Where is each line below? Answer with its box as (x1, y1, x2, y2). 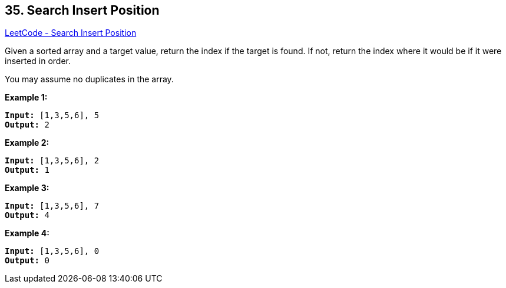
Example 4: (5, 228, 49, 239)
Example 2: (5, 138, 49, 148)
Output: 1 (5, 165, 49, 175)
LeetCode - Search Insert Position (5, 28, 137, 38)
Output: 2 (5, 120, 49, 130)
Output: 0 (5, 256, 49, 266)
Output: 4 (5, 210, 49, 220)
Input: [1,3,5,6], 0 (5, 246, 100, 256)
